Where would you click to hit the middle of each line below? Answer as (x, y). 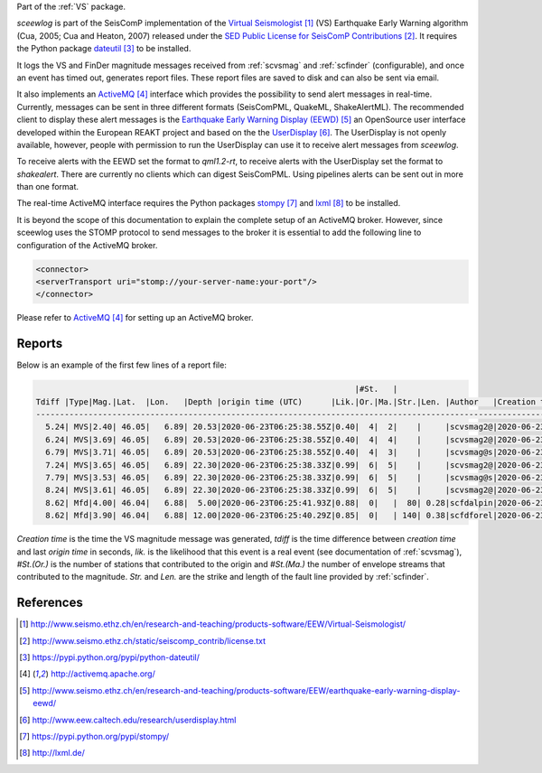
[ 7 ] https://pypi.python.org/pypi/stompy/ (94, 736)
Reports (40, 344)
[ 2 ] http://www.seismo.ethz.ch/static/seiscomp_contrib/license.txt (143, 640)
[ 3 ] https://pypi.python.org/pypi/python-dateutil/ (110, 657)
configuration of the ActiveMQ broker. (87, 245)
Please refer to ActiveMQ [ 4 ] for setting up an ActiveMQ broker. (135, 318)
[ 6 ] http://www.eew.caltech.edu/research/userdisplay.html (128, 720)
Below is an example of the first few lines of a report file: (122, 365)
